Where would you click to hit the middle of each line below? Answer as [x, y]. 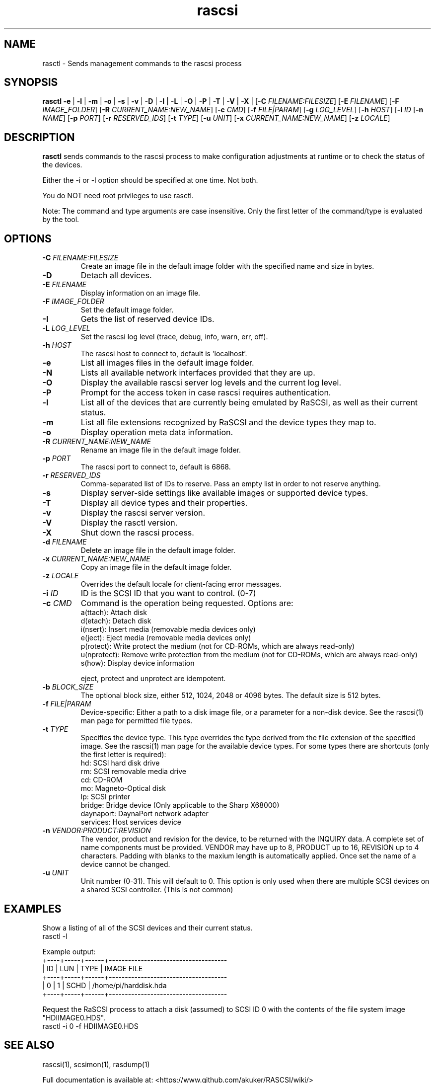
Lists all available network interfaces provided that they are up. [198, 373]
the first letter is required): [123, 755]
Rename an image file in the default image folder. [161, 450]
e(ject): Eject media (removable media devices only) [166, 638]
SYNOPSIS [31, 82]
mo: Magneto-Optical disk [123, 788]
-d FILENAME [65, 542]
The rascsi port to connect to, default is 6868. [156, 467]
